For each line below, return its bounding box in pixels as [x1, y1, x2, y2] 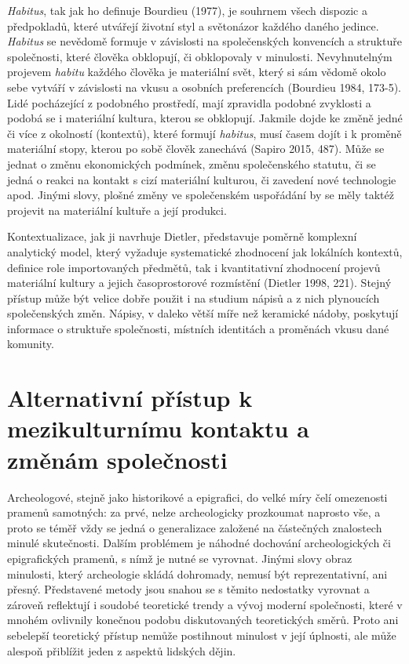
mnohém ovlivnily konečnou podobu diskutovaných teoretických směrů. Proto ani [7, 611, 399, 628]
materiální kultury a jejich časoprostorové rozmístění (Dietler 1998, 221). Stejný [7, 274, 392, 291]
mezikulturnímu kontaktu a [7, 412, 309, 444]
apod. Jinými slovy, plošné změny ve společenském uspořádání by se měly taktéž [7, 187, 394, 203]
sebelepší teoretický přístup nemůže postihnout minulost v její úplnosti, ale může [7, 626, 396, 643]
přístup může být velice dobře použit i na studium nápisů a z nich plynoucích [7, 289, 380, 306]
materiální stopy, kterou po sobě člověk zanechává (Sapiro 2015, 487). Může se [7, 140, 385, 157]
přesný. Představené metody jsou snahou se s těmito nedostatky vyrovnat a [7, 581, 370, 597]
